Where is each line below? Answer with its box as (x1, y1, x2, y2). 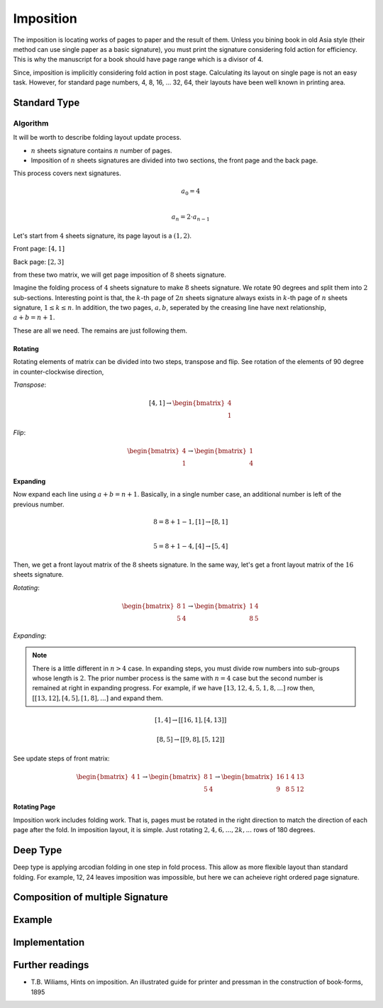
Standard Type (13, 96, 80, 109)
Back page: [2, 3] (13, 257, 64, 266)
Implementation (13, 936, 85, 948)
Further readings (13, 959, 89, 971)
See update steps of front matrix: (13, 754, 110, 763)
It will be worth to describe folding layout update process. (13, 133, 182, 142)
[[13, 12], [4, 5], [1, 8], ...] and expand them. (32, 694, 163, 702)
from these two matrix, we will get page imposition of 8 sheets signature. (13, 270, 226, 279)
